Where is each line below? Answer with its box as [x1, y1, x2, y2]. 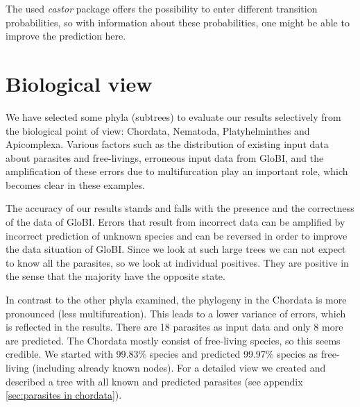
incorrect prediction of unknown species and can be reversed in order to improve [6, 228, 348, 242]
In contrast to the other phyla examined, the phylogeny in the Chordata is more [6, 292, 347, 307]
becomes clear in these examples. [6, 177, 145, 192]
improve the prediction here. [6, 28, 126, 43]
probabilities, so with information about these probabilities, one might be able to [6, 15, 350, 29]
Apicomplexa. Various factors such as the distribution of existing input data [6, 137, 329, 151]
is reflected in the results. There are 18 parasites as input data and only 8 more [6, 319, 343, 334]
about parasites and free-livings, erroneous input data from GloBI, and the [6, 150, 324, 165]
